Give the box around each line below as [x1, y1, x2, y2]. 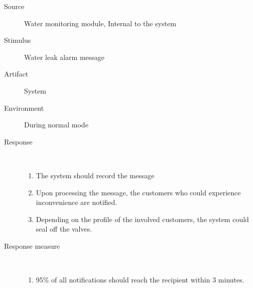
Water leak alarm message [24, 51, 105, 62]
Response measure [4, 240, 60, 251]
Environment [4, 102, 44, 113]
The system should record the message [36, 170, 155, 180]
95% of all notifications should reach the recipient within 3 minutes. [36, 274, 244, 285]
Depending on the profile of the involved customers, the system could [36, 213, 249, 224]
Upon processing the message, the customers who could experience [36, 187, 241, 197]
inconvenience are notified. [36, 197, 117, 207]
